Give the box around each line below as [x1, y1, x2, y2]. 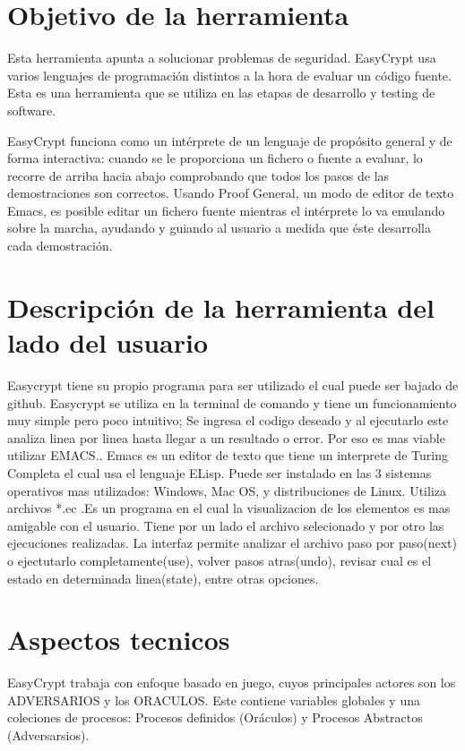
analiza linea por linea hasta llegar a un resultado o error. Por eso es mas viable [7, 428, 445, 447]
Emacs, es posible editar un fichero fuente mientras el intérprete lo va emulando [7, 201, 445, 219]
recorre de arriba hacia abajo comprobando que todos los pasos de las [7, 166, 390, 184]
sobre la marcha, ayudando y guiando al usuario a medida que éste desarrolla [7, 218, 432, 237]
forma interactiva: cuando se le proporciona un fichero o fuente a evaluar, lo [7, 149, 423, 167]
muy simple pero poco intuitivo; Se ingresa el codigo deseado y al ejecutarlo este [7, 411, 449, 430]
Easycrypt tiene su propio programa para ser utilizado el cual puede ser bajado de [7, 375, 459, 394]
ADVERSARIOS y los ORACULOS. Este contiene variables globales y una [7, 690, 420, 709]
